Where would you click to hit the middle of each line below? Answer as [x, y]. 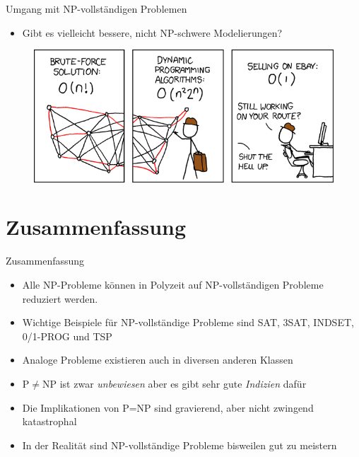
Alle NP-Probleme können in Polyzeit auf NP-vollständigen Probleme [173, 284]
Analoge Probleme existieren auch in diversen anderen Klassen [158, 360]
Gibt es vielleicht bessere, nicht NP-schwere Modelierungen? [152, 32]
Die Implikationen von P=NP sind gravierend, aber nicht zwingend [168, 407]
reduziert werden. [60, 298]
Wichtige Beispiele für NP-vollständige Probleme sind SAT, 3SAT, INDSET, [188, 322]
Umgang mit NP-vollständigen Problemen [96, 8]
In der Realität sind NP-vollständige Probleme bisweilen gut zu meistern [179, 445]
